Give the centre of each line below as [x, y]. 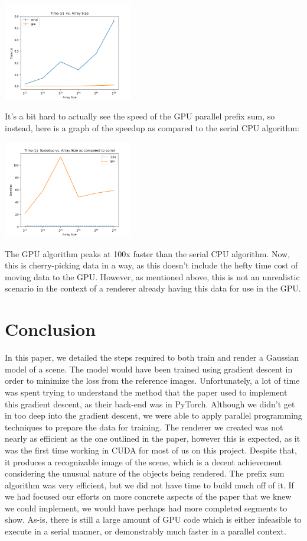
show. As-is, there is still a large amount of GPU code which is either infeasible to [153, 519]
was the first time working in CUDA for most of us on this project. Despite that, [151, 450]
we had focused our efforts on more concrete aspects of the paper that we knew [148, 496]
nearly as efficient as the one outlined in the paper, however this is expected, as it [153, 438]
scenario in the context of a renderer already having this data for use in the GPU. [153, 288]
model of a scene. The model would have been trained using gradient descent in [149, 369]
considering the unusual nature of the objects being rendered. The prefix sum [145, 473]
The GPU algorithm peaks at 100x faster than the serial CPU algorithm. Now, [148, 253]
